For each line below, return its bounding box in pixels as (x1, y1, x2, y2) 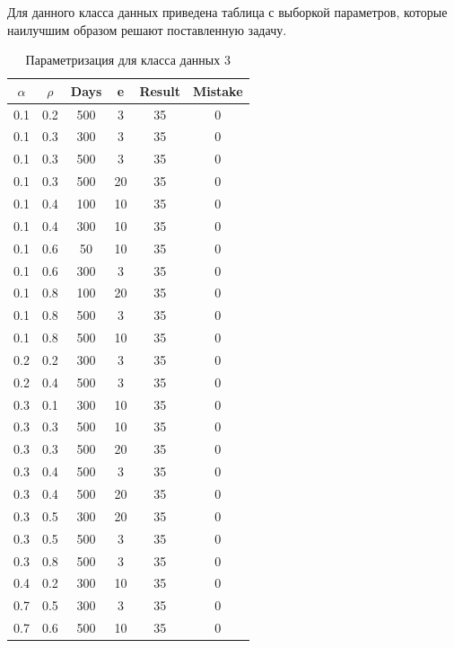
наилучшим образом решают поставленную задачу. (7, 20, 287, 39)
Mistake (192, 81, 243, 100)
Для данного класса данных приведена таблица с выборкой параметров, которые (7, 3, 448, 21)
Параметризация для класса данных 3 (25, 50, 231, 69)
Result (139, 81, 180, 100)
